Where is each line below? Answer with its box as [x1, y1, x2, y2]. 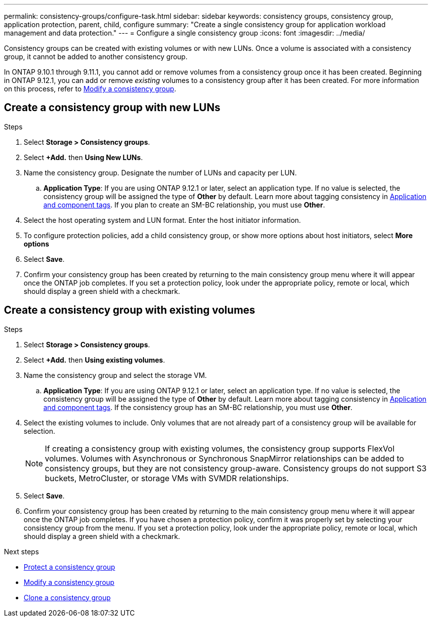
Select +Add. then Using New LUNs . [24, 153, 143, 162]
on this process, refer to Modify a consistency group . [4, 84, 177, 93]
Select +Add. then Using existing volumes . [24, 355, 165, 364]
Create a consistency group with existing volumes [4, 304, 255, 317]
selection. [24, 426, 55, 435]
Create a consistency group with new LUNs [4, 101, 220, 114]
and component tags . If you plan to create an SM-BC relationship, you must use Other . [43, 200, 325, 209]
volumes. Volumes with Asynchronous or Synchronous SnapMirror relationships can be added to [45, 453, 404, 463]
